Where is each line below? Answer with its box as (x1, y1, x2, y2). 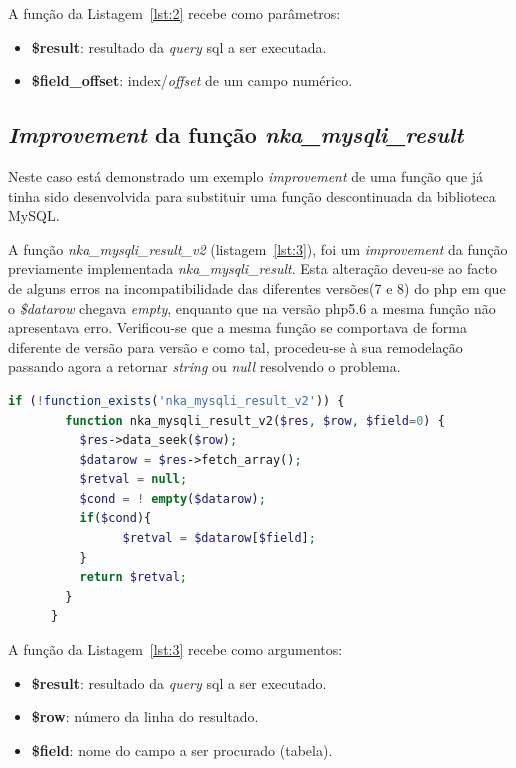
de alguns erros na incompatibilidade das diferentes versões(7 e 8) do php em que (8, 277, 506, 298)
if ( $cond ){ (79, 511, 152, 526)
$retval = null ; (79, 472, 188, 487)
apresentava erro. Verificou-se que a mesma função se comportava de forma (8, 317, 467, 338)
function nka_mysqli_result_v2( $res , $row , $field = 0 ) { (65, 413, 445, 428)
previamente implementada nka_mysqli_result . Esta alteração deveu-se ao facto (8, 258, 497, 279)
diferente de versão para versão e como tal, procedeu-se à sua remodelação (8, 336, 463, 357)
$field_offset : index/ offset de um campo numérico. (31, 70, 353, 91)
